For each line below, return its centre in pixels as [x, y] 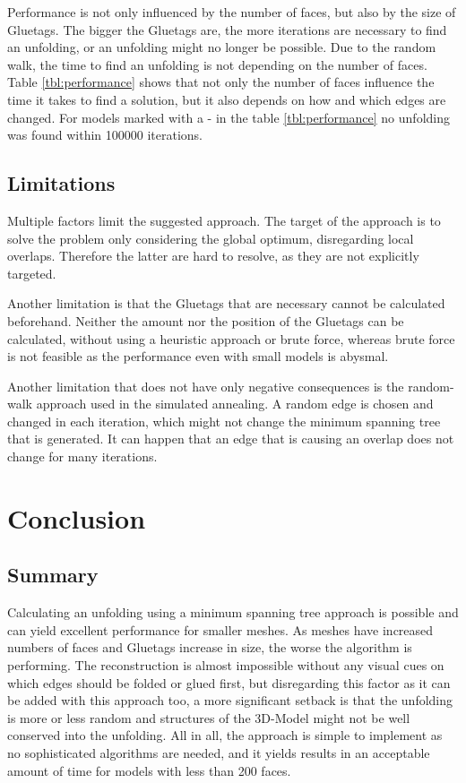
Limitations [61, 183]
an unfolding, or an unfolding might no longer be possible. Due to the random [222, 47]
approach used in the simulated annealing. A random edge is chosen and [235, 404]
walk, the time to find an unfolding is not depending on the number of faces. [217, 64]
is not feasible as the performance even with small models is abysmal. [198, 356]
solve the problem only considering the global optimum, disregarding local [211, 238]
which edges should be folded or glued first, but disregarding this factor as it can [229, 682]
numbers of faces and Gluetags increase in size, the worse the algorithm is [210, 647]
